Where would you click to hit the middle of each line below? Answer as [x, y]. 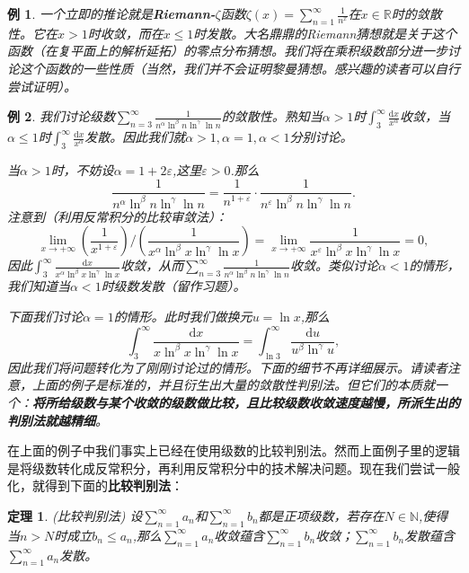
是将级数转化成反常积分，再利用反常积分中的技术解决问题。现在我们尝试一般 [234, 467]
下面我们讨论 [45, 316]
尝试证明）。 [42, 86]
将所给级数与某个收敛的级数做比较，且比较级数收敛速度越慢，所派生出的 [246, 402]
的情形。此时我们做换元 [183, 316]
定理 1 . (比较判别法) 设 [75, 515]
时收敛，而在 [125, 33]
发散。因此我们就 [135, 137]
